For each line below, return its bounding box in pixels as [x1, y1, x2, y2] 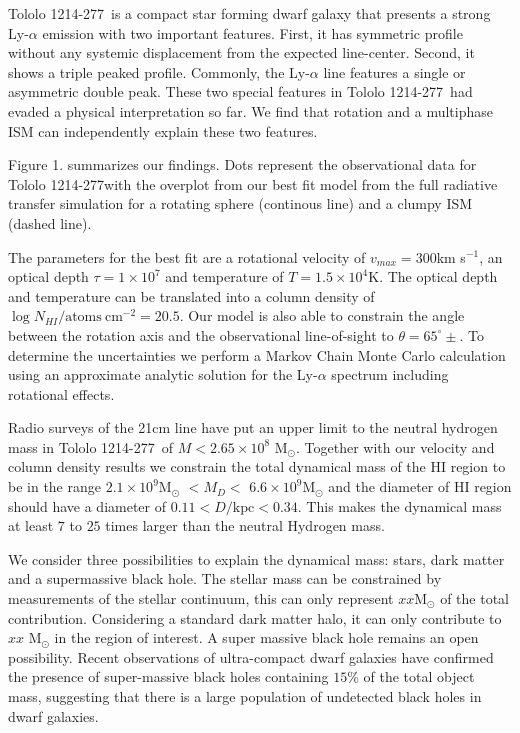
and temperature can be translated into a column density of [8, 285, 375, 306]
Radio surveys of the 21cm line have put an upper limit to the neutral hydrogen [8, 417, 498, 438]
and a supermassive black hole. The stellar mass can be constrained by [8, 568, 442, 589]
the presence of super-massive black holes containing [8, 666, 329, 687]
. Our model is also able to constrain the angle [179, 305, 465, 326]
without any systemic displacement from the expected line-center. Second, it [8, 42, 475, 63]
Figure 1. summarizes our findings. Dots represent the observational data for [8, 154, 477, 175]
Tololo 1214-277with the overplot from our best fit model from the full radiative [8, 173, 498, 194]
